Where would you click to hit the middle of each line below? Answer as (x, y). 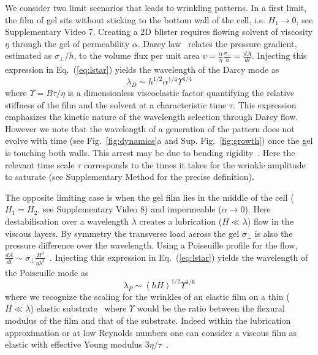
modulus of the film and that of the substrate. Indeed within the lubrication (148, 320)
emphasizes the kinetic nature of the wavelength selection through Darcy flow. (152, 117)
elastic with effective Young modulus (74, 344)
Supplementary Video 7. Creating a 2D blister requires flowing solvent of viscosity (159, 32)
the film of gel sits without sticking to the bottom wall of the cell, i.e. (135, 19)
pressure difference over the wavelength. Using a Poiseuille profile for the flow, (151, 245)
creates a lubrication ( (181, 221)
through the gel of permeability (71, 43)
